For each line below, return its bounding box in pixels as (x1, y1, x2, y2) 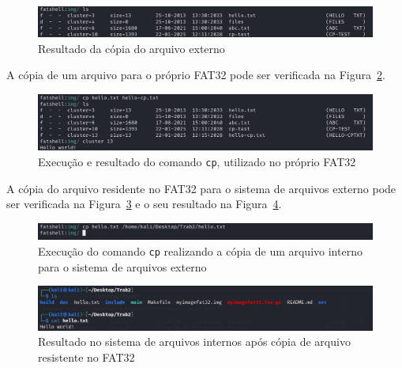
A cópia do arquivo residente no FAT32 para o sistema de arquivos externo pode (6, 180, 396, 196)
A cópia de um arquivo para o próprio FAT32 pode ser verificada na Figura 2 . (6, 66, 385, 83)
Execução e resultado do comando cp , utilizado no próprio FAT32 (38, 153, 356, 169)
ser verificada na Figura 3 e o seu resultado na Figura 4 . (6, 195, 282, 212)
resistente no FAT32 (38, 349, 135, 366)
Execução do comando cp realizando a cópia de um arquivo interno (38, 242, 363, 259)
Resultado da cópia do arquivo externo (38, 40, 225, 56)
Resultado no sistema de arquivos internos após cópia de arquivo (38, 333, 351, 350)
